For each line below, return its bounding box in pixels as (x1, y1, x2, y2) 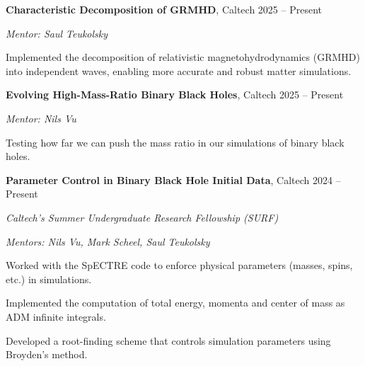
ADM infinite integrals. (6, 309, 106, 324)
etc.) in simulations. (6, 271, 92, 286)
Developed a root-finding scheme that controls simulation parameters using (6, 333, 331, 348)
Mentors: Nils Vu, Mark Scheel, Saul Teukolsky (6, 234, 210, 248)
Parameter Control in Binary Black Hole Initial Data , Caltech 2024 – (6, 172, 341, 187)
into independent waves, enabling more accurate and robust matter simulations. (6, 63, 352, 78)
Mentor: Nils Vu (6, 110, 76, 125)
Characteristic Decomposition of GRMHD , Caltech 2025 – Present (6, 2, 322, 16)
